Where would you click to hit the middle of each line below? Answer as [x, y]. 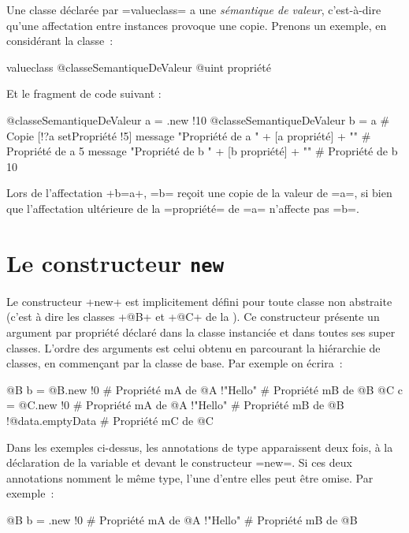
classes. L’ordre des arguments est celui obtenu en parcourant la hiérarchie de [193, 347]
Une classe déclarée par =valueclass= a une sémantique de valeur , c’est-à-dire [194, 9]
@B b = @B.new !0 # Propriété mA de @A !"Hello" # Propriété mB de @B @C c [204, 389]
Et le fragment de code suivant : [84, 93]
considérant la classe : [60, 41]
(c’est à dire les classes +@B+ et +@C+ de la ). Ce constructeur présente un [193, 317]
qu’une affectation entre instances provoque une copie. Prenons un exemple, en [197, 25]
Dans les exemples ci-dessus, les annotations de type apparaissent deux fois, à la [200, 447]
